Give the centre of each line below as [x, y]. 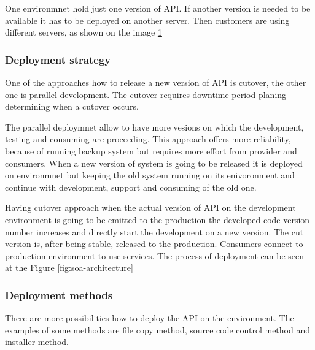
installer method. [37, 342]
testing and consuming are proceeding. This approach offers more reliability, [148, 139]
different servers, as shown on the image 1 [84, 32]
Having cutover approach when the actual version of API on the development [150, 207]
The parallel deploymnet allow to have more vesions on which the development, [154, 127]
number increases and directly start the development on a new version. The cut [154, 231]
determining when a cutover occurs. [72, 106]
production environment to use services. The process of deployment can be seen [155, 255]
